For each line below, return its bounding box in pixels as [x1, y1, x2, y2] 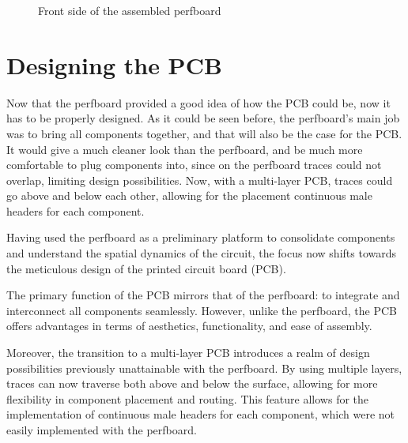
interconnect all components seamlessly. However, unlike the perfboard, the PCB [6, 302, 397, 318]
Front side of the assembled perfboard [38, 2, 221, 18]
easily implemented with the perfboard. [6, 422, 197, 437]
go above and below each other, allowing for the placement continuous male [6, 187, 372, 204]
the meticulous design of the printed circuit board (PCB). [6, 260, 286, 276]
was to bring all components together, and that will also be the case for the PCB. [6, 125, 402, 141]
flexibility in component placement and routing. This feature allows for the [6, 390, 369, 407]
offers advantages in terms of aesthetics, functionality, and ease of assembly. [6, 317, 372, 334]
